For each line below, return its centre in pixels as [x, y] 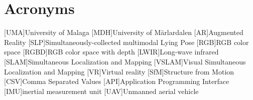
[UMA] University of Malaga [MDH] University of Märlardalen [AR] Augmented [124, 32]
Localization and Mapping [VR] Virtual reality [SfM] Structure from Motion [119, 71]
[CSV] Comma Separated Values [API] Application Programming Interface [117, 81]
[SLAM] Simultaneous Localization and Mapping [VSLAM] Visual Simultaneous [125, 61]
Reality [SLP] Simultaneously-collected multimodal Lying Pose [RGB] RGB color [126, 42]
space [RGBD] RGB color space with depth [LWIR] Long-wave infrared [111, 52]
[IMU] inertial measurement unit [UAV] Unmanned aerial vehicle [101, 91]
